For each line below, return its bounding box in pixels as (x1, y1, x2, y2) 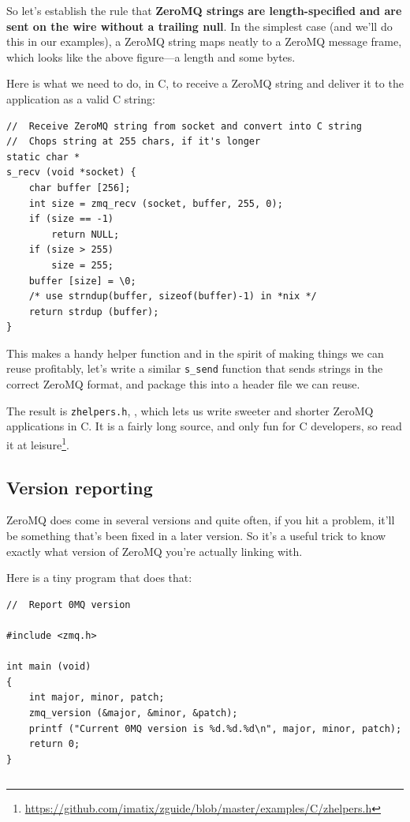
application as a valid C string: (6, 90, 155, 107)
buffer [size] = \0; (28, 275, 136, 287)
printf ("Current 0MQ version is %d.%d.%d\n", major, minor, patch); (28, 723, 402, 734)
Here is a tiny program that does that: (6, 569, 192, 586)
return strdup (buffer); (28, 306, 159, 317)
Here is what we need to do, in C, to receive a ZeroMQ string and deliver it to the (6, 75, 404, 92)
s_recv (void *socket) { (6, 167, 136, 178)
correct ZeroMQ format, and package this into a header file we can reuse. (6, 376, 360, 392)
